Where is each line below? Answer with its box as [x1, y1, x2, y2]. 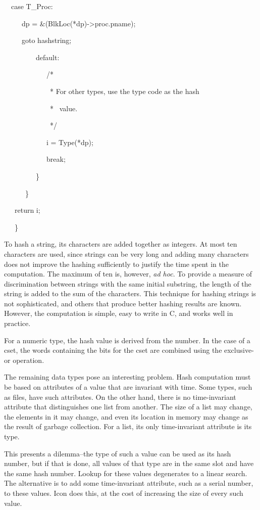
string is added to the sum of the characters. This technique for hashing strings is [4, 288, 256, 299]
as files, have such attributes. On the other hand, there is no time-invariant [4, 391, 236, 402]
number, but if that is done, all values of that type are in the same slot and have [4, 458, 254, 469]
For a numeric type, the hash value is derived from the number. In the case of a [4, 335, 250, 345]
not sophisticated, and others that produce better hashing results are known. [4, 298, 242, 308]
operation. [13, 354, 44, 365]
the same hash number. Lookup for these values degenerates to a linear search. [4, 468, 247, 478]
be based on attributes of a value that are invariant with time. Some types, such [4, 382, 252, 392]
